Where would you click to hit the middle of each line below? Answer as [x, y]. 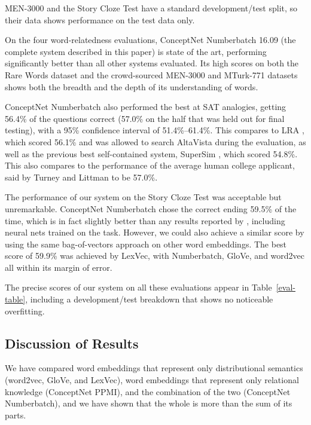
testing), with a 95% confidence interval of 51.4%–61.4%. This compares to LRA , [155, 130]
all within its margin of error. [59, 267]
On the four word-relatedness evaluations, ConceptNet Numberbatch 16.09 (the [150, 40]
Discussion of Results [72, 343]
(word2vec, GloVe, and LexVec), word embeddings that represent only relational [152, 380]
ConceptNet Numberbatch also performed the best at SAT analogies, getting [146, 107]
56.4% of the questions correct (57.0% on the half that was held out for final [145, 118]
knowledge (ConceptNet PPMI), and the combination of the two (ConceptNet [148, 391]
